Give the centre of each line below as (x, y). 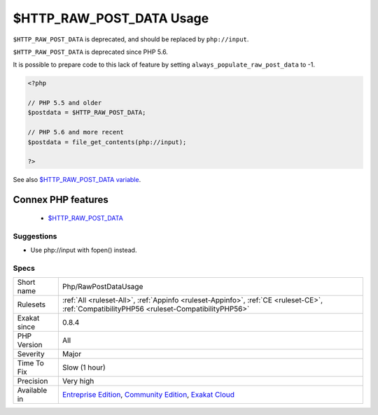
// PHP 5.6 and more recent (76, 132)
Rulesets (31, 304)
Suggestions (35, 236)
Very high (78, 381)
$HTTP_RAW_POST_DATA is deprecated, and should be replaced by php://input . (131, 39)
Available (32, 391)
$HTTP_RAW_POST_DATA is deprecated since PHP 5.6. (90, 52)
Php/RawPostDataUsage (103, 287)
